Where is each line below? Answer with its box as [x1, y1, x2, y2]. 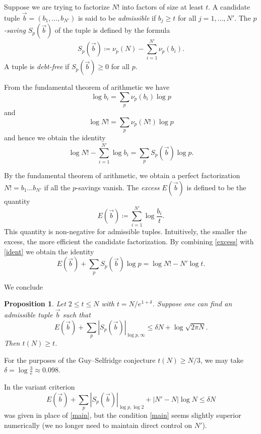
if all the [44, 182, 71, 192]
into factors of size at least [121, 2, 204, 12]
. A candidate [208, 2, 250, 12]
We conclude [4, 281, 43, 292]
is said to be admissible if [78, 12, 156, 23]
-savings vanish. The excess [76, 182, 160, 192]
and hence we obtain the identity [4, 132, 106, 143]
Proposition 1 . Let [4, 298, 66, 309]
